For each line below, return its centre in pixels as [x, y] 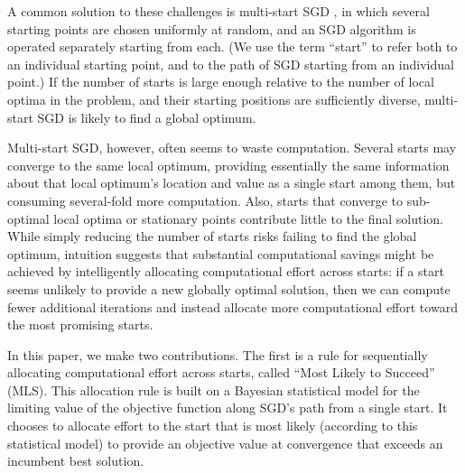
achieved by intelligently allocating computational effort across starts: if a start [226, 271]
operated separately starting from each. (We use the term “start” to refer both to [232, 46]
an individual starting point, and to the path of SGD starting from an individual [231, 64]
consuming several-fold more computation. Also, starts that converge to [205, 200]
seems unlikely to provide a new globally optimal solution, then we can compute [229, 288]
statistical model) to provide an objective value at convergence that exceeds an [225, 443]
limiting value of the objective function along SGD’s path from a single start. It [228, 408]
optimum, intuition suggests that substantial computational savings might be [221, 253]
